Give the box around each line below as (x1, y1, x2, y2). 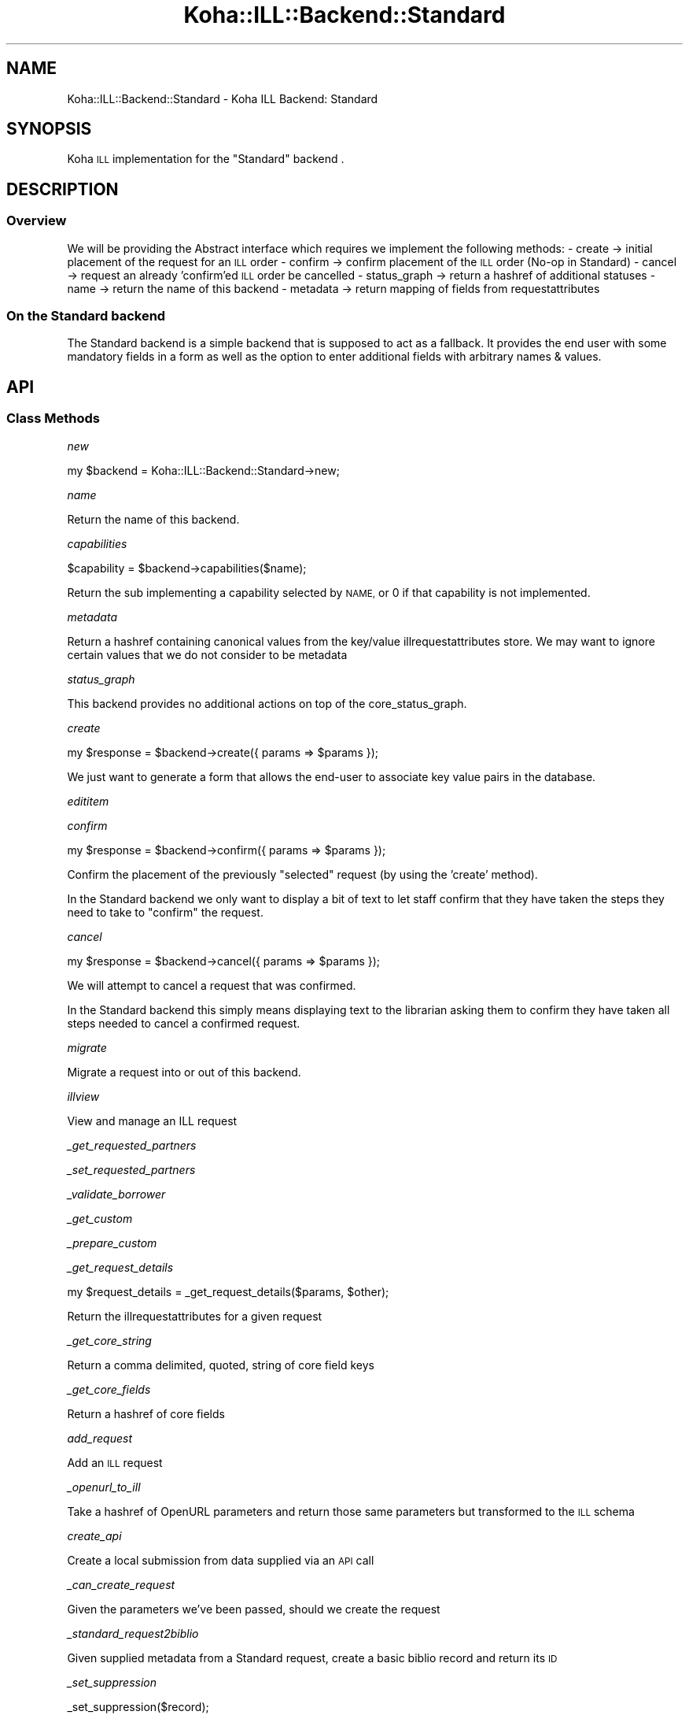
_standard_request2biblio (67, 1626, 199, 1640)
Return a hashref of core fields (67, 1406, 225, 1421)
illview (67, 1089, 100, 1103)
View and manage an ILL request (67, 1113, 238, 1128)
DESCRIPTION (6, 179, 119, 199)
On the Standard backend (6, 308, 166, 324)
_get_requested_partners (67, 1138, 197, 1152)
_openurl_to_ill (67, 1480, 141, 1494)
